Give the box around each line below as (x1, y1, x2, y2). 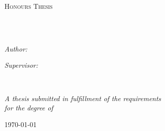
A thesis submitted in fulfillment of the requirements (4, 93, 161, 103)
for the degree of (4, 103, 53, 113)
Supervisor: (4, 60, 38, 70)
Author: (4, 43, 28, 53)
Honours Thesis (4, 1, 53, 11)
